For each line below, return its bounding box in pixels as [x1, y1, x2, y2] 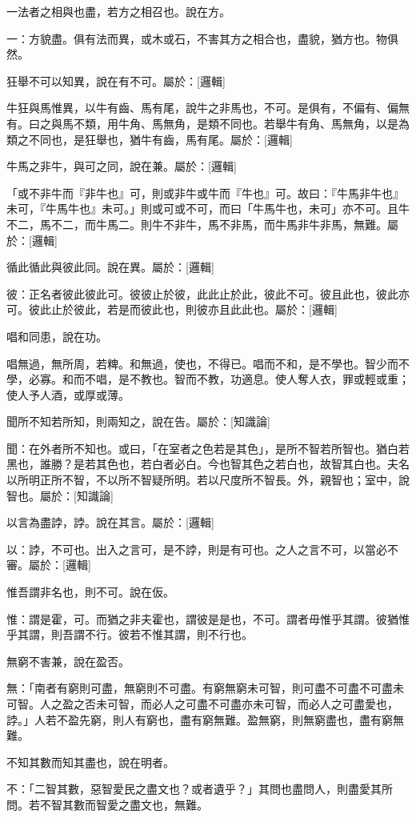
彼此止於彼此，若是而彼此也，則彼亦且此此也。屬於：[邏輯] [28, 301, 338, 318]
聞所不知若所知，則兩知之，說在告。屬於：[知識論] [6, 413, 270, 430]
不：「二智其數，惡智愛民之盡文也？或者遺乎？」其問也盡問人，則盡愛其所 [6, 780, 393, 797]
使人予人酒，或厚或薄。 [6, 386, 130, 403]
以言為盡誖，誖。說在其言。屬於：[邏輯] [6, 514, 214, 531]
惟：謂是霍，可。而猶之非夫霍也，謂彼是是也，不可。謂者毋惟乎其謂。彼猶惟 [6, 610, 410, 627]
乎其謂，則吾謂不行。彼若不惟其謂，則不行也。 [6, 626, 253, 643]
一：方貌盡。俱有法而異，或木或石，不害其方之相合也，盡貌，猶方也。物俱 [6, 30, 398, 46]
